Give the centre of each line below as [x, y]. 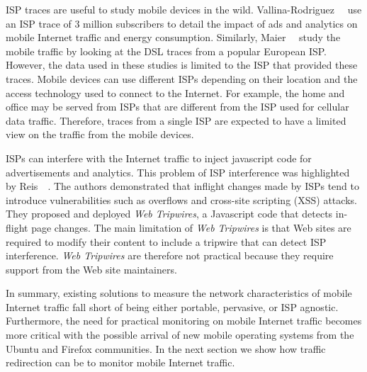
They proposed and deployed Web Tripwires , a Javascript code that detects [169, 214]
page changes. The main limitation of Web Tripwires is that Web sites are [191, 227]
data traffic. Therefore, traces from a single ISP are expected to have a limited [176, 120]
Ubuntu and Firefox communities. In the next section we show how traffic [166, 348]
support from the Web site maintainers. [91, 269]
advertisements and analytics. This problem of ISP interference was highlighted [178, 172]
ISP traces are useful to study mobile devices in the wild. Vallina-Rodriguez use [184, 9]
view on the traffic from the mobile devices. [100, 134]
